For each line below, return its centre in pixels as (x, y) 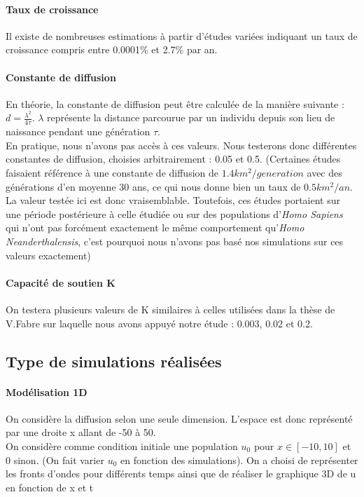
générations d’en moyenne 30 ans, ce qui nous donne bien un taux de (153, 186)
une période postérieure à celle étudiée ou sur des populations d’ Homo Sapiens (174, 213)
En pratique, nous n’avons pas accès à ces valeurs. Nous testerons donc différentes (181, 145)
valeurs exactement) (48, 255)
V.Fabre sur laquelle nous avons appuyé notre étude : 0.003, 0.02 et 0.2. (159, 323)
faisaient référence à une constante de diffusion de (112, 173)
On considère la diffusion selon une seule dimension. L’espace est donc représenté (179, 418)
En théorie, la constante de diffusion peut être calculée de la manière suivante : (175, 103)
